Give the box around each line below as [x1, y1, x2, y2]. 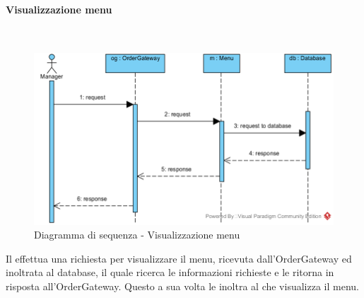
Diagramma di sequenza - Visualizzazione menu [34, 227, 240, 242]
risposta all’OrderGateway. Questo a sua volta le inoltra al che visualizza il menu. [6, 279, 359, 294]
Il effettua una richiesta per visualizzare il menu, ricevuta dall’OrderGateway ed [6, 251, 352, 265]
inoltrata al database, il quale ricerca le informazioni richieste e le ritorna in [6, 265, 334, 280]
